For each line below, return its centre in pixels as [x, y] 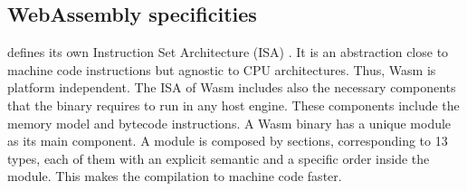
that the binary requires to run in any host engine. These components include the [233, 105]
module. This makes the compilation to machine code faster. [175, 176]
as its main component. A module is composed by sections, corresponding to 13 [228, 141]
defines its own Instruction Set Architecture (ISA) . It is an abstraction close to [228, 52]
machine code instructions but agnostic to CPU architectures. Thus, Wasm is [222, 69]
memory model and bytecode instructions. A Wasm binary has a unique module [229, 123]
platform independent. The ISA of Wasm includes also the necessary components [232, 87]
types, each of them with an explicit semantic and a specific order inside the [219, 158]
